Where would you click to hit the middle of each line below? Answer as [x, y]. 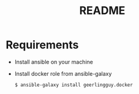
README [102, 11]
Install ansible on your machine [54, 62]
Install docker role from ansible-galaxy [63, 73]
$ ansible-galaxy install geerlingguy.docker [73, 85]
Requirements [42, 45]
